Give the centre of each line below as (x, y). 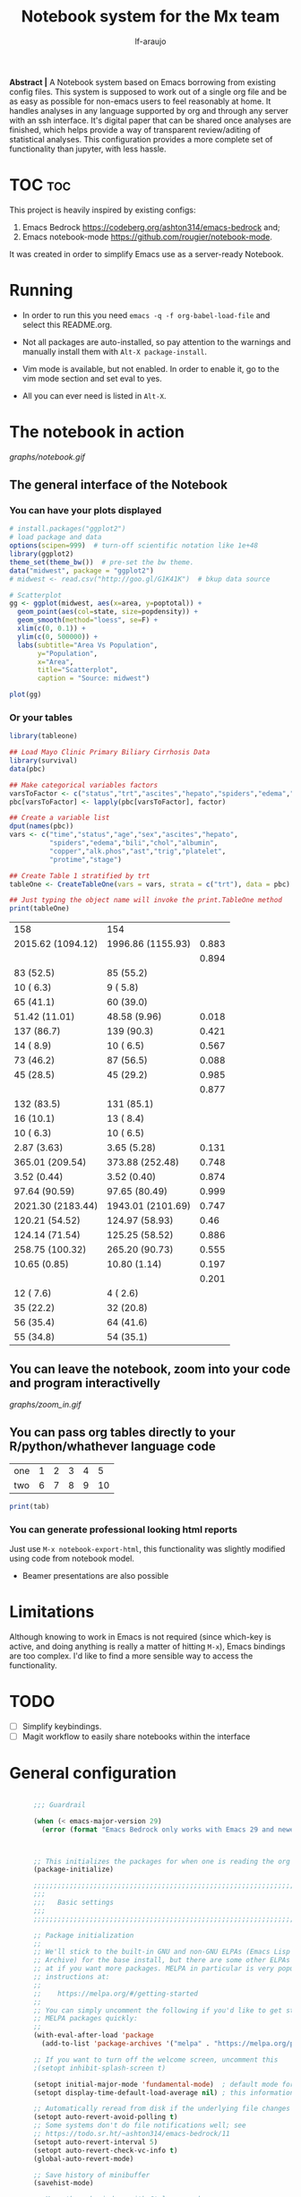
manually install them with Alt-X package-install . (115, 351)
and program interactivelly (85, 1383)
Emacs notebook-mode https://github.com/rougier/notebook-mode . (147, 237)
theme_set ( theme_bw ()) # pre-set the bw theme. (102, 562)
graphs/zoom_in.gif (45, 1405)
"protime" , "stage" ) (86, 859)
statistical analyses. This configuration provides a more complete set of (141, 139)
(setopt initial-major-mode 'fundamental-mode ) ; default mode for (163, 2084)
